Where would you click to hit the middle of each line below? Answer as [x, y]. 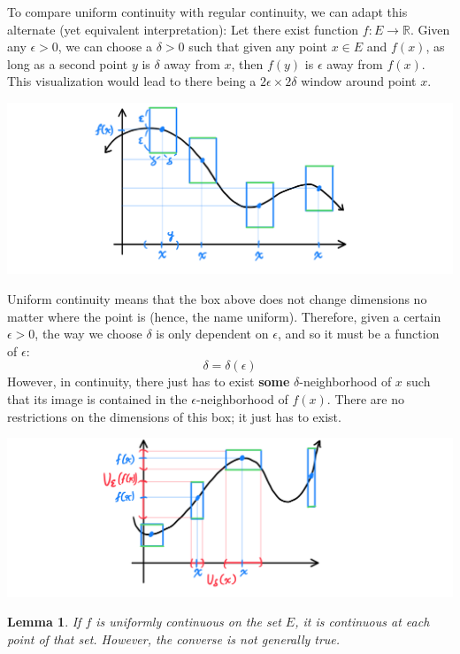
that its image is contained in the [97, 398]
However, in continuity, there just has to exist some [149, 381]
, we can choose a [105, 47]
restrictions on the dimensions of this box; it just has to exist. [174, 416]
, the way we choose [88, 334]
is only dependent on [212, 334]
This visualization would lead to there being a [132, 81]
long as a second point [68, 63]
